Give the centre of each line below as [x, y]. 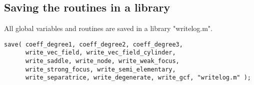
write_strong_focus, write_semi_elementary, [100, 69]
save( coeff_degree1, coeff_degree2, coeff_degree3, [93, 44]
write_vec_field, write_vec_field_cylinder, [100, 53]
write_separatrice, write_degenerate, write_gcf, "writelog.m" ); [138, 78]
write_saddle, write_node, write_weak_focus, [102, 61]
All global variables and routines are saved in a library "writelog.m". [108, 28]
